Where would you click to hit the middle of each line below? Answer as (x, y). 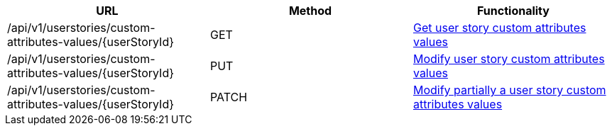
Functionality (513, 11)
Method (310, 11)
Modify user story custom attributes (509, 59)
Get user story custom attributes (499, 28)
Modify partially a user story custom (509, 90)
